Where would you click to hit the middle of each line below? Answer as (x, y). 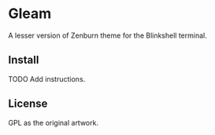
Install (24, 60)
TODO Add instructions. (47, 78)
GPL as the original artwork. (53, 122)
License (28, 104)
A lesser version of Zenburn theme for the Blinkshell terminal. (107, 35)
